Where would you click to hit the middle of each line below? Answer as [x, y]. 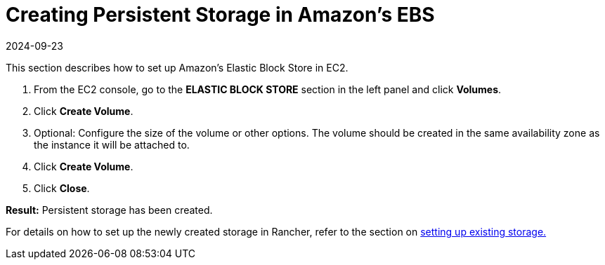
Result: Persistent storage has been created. [109, 210]
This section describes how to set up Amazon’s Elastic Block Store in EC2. [177, 67]
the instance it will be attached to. [112, 144]
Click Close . [62, 188]
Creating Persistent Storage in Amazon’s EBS [220, 15]
